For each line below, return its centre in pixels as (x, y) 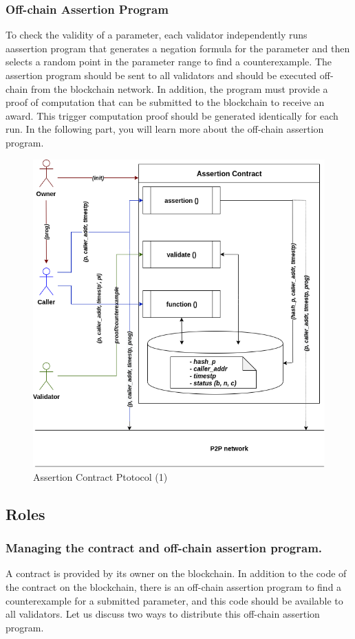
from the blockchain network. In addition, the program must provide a (179, 88)
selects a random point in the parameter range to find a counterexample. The (169, 62)
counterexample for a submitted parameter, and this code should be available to (174, 600)
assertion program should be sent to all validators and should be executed (161, 75)
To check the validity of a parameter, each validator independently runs (157, 35)
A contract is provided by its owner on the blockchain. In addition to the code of (176, 573)
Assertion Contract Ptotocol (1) (100, 476)
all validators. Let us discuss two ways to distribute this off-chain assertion (163, 614)
